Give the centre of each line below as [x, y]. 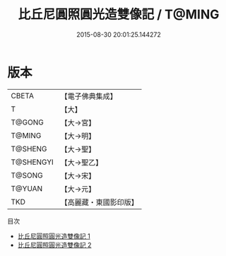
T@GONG [27, 122]
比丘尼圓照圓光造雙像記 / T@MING [119, 14]
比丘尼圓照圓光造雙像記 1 [54, 236]
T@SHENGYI [32, 162]
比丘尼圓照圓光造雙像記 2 [54, 245]
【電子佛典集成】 [89, 96]
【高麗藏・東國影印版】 [100, 202]
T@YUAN [27, 188]
